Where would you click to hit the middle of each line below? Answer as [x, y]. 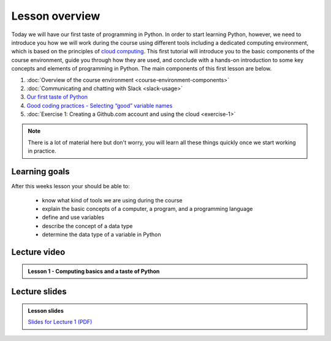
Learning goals [40, 172]
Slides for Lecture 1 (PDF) [60, 322]
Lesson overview [56, 16]
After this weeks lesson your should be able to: [70, 186]
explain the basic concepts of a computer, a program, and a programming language [147, 209]
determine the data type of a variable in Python [101, 235]
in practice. [42, 151]
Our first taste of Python [57, 97]
